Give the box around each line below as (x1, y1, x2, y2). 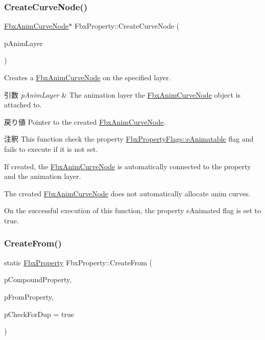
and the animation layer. (4, 171, 81, 182)
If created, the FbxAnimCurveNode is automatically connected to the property (4, 161, 251, 171)
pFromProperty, (4, 291, 54, 302)
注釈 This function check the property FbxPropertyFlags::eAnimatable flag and (4, 133, 254, 144)
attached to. (4, 99, 42, 110)
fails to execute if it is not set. (4, 143, 98, 154)
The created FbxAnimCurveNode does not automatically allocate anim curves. (4, 188, 251, 198)
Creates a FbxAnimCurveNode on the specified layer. (4, 72, 171, 82)
